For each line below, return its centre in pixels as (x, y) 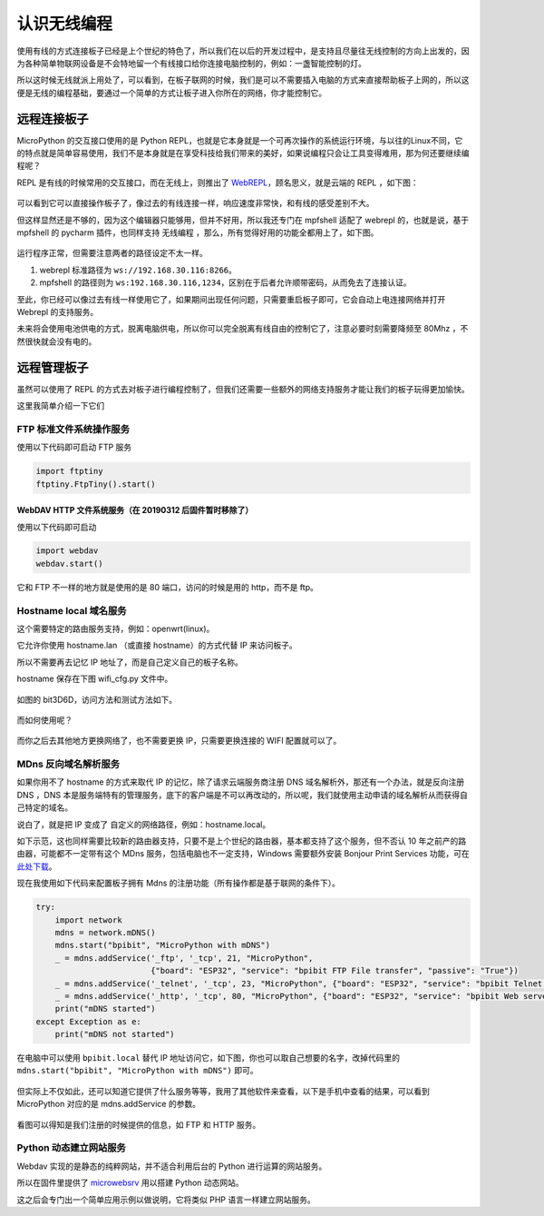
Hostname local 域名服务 (72, 610)
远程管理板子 (53, 367)
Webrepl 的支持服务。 (58, 311)
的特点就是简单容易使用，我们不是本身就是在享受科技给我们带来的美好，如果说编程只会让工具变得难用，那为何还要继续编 (243, 153)
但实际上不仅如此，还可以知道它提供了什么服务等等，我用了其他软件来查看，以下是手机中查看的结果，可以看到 (223, 1091)
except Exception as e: (89, 1021)
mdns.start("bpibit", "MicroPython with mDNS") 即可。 (137, 1071)
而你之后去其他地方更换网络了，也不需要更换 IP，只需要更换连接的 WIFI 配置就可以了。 (179, 741)
